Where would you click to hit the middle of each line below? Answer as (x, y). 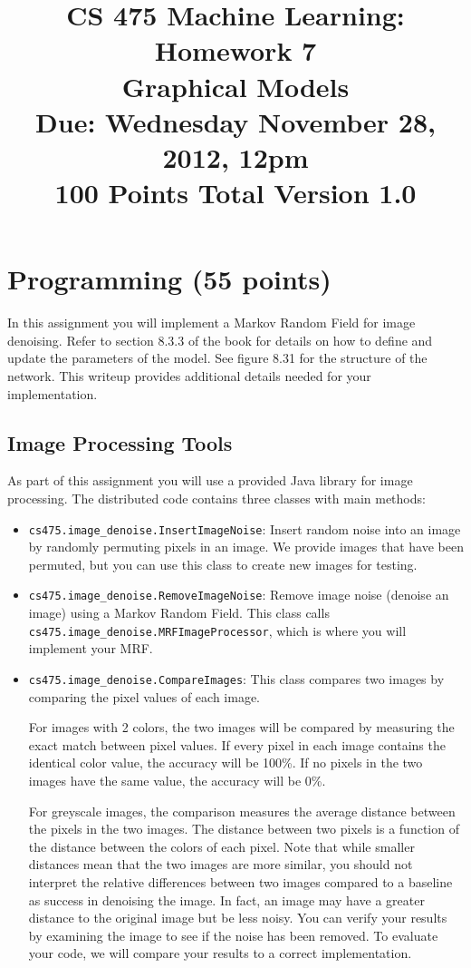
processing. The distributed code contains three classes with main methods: (216, 499)
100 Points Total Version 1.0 (235, 193)
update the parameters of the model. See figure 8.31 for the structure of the (217, 358)
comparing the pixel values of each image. (144, 696)
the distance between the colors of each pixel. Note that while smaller (221, 846)
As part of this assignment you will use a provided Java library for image (210, 480)
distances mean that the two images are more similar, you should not (221, 864)
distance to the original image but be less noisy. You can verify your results (238, 918)
